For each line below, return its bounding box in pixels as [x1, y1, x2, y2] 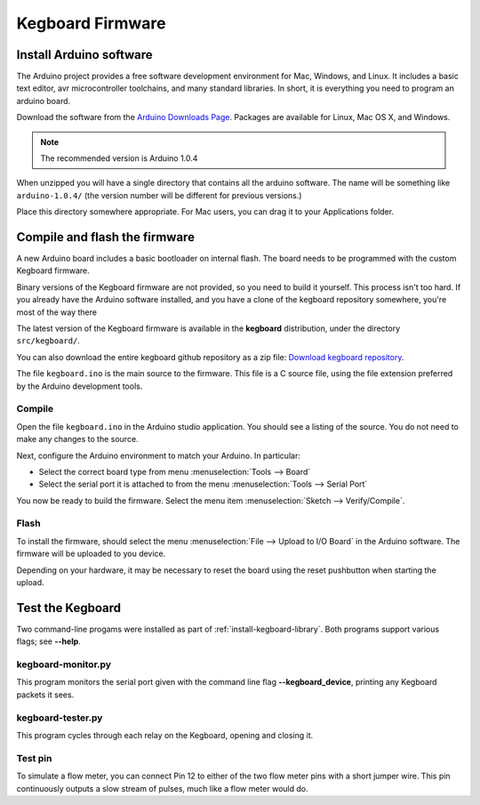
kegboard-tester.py [16, 712, 103, 724]
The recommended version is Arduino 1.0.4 [40, 153, 198, 164]
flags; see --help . [16, 636, 82, 647]
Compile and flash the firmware [16, 229, 196, 245]
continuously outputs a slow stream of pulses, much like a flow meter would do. [16, 783, 308, 793]
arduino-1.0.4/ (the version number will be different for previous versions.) [16, 189, 302, 200]
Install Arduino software [16, 47, 153, 62]
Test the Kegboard [16, 600, 122, 616]
